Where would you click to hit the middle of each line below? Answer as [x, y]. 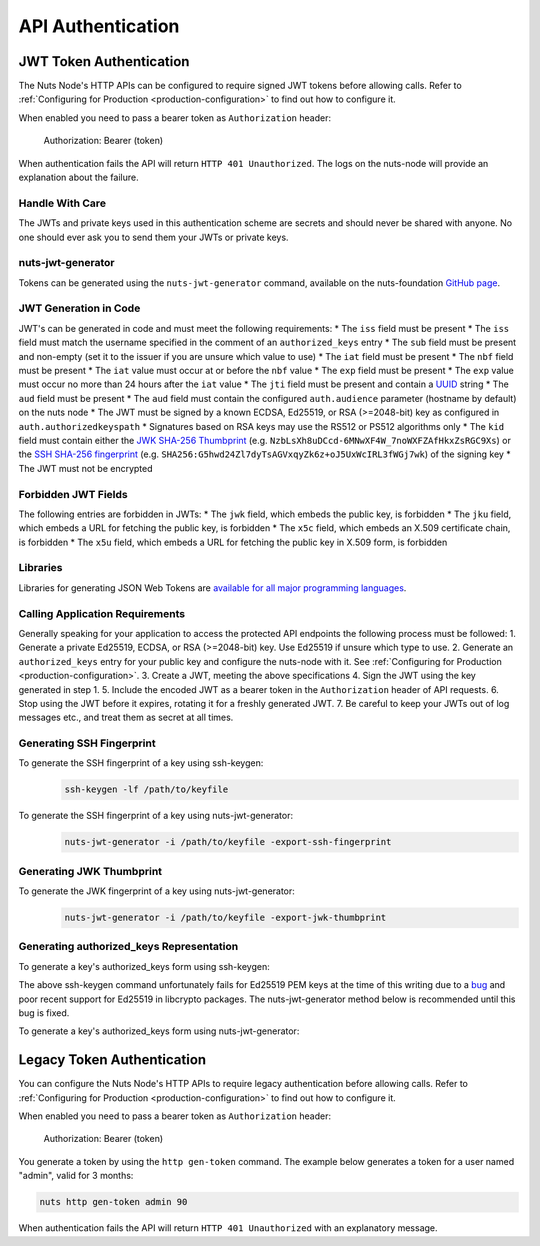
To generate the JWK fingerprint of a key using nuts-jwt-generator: [156, 891]
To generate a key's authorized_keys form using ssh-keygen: [144, 966]
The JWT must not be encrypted [86, 468]
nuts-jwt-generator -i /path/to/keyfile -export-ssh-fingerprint [228, 842]
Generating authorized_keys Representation [128, 947]
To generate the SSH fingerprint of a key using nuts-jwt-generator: [156, 816]
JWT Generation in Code [79, 308]
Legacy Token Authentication [112, 1060]
